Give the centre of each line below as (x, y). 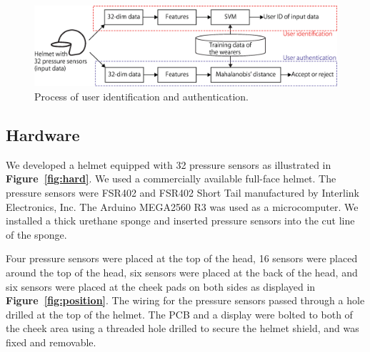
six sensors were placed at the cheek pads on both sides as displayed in (161, 286)
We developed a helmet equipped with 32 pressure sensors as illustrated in (169, 164)
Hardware (43, 135)
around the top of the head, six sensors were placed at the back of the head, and (182, 272)
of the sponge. (36, 234)
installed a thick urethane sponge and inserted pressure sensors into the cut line (180, 221)
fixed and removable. (51, 342)
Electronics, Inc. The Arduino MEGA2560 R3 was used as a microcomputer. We (182, 206)
